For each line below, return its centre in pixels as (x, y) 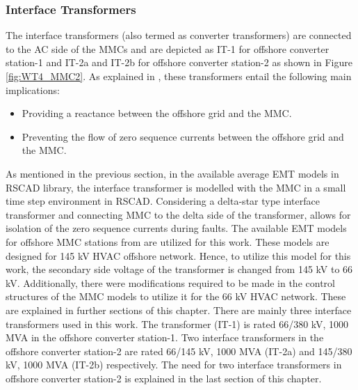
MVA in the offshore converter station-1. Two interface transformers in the (165, 337)
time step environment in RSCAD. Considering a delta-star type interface (163, 201)
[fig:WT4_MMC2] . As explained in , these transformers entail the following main (179, 76)
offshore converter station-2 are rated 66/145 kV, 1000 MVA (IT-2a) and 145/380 (179, 351)
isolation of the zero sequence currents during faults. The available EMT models (176, 228)
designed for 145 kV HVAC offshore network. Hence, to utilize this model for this (178, 255)
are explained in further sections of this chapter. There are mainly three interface (179, 310)
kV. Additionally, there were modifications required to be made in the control (170, 282)
